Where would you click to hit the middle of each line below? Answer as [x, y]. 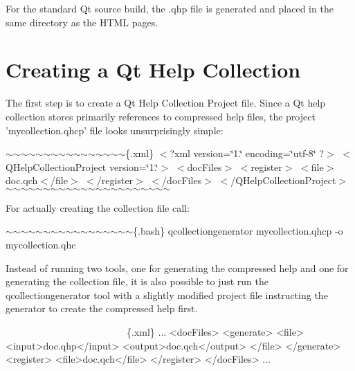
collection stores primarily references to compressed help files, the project [161, 116]
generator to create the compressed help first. [102, 308]
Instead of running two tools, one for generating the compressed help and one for [177, 268]
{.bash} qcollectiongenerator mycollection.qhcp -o [238, 231]
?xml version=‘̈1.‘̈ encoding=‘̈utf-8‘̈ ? [247, 153]
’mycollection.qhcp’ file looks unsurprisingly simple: [115, 130]
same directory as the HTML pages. [82, 22]
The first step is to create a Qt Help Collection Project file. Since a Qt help [166, 103]
